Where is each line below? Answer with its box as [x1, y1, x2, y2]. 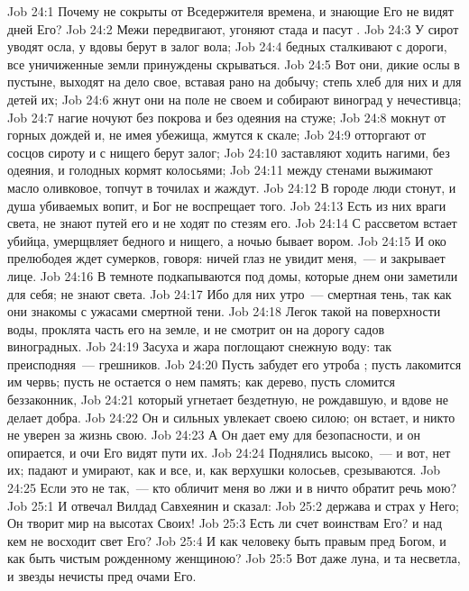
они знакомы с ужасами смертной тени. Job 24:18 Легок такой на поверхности [7, 302, 441, 321]
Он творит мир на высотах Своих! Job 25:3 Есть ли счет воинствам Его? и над [7, 514, 443, 532]
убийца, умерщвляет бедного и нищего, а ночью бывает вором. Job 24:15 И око [7, 231, 446, 250]
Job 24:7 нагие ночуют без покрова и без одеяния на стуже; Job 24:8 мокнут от [7, 107, 446, 126]
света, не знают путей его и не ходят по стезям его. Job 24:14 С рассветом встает [7, 214, 457, 232]
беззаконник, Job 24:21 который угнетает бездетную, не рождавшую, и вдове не [7, 390, 448, 409]
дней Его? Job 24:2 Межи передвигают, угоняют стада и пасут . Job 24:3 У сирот [7, 19, 459, 38]
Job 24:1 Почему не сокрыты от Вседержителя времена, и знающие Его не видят [7, 2, 454, 20]
